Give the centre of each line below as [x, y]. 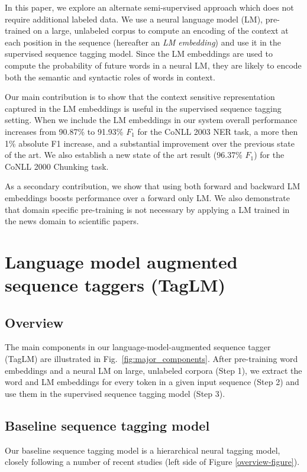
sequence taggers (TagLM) [115, 285]
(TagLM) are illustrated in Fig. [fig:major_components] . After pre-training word [151, 359]
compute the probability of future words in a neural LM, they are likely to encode [153, 65]
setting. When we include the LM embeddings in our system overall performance [151, 120]
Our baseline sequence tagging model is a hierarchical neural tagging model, [143, 450]
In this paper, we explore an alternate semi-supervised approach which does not [149, 7]
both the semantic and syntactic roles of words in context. [110, 77]
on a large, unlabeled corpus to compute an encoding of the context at [161, 30]
